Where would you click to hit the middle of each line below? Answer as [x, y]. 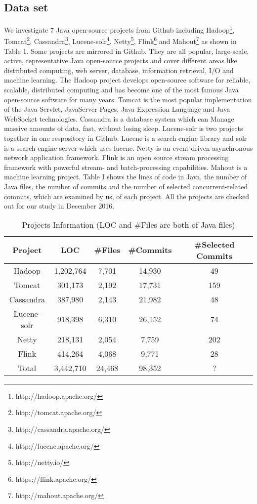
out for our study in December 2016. [59, 206]
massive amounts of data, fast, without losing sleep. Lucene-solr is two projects [124, 128]
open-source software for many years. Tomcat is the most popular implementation [128, 99]
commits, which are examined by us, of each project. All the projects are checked [127, 196]
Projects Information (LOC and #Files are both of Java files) [128, 224]
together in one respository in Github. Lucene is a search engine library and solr [126, 138]
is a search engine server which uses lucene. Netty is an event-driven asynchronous [128, 147]
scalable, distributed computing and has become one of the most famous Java [121, 90]
